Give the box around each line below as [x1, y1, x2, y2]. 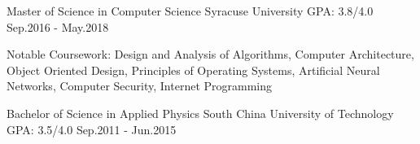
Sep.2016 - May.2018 [7, 18, 109, 35]
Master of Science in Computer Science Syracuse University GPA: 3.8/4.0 [7, 2, 374, 19]
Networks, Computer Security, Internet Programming [7, 77, 273, 94]
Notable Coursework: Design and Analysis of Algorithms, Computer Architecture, [7, 46, 414, 63]
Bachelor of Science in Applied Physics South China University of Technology [7, 104, 394, 121]
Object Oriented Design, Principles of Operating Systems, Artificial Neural [7, 61, 380, 78]
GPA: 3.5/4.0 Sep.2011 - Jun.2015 [7, 120, 177, 137]
